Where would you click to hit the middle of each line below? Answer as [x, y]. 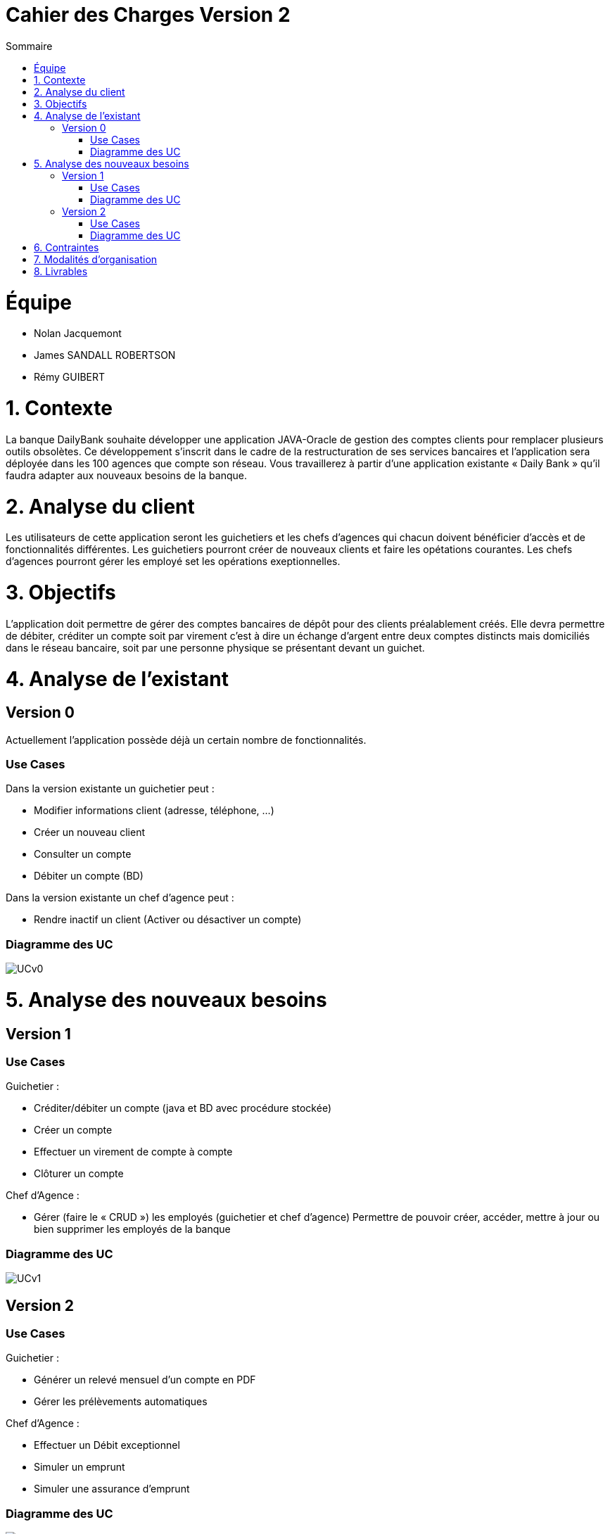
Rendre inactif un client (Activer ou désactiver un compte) [168, 920]
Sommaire [29, 46]
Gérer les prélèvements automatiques [121, 1402]
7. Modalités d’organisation [96, 259]
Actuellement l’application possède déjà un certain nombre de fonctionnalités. [186, 740]
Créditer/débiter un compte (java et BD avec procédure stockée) [183, 1108]
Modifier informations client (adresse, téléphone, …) [154, 811]
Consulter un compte [83, 854]
